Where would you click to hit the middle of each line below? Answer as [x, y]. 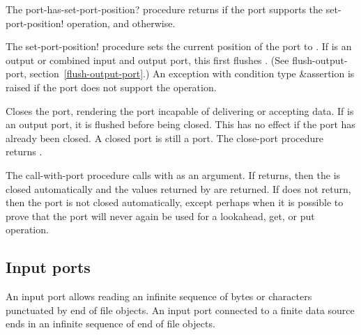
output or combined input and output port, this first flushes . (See [147, 60]
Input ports [48, 267]
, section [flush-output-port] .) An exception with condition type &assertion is [189, 73]
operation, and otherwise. [121, 23]
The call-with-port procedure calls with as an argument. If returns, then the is [173, 174]
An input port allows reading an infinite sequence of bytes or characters [159, 296]
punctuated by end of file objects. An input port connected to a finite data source [180, 310]
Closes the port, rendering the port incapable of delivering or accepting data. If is [180, 110]
